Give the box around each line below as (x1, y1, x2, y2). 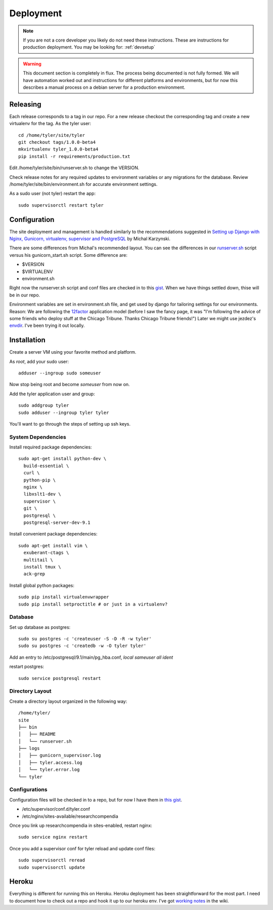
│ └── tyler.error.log (18, 767, 80, 773)
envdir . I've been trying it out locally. (9, 322, 85, 329)
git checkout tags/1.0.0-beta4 (18, 139, 96, 145)
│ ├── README (18, 731, 56, 737)
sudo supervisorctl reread (18, 857, 85, 863)
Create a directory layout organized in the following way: (9, 698, 127, 704)
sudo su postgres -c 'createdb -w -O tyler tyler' (18, 643, 147, 649)
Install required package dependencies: (9, 444, 92, 450)
